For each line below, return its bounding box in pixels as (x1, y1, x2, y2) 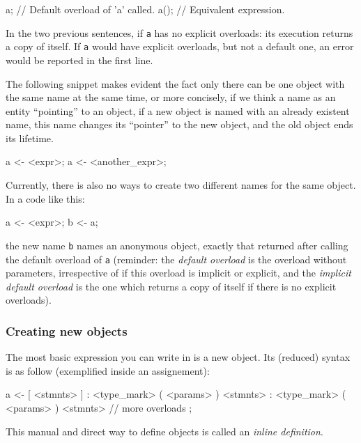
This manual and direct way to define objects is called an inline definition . (6, 423, 323, 438)
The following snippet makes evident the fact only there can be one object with (6, 76, 345, 91)
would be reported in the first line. (6, 52, 153, 67)
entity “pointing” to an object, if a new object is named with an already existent (6, 103, 350, 118)
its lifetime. (6, 130, 54, 145)
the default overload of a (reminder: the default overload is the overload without (6, 251, 347, 266)
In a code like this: (6, 191, 85, 205)
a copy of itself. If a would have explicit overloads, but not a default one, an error (6, 39, 354, 54)
